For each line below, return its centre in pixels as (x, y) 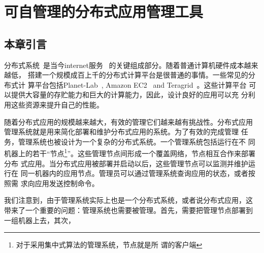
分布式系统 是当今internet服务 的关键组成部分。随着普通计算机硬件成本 (124, 65)
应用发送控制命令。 (67, 183)
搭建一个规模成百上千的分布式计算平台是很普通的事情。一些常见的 (138, 75)
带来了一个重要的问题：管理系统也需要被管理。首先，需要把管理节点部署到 (128, 210)
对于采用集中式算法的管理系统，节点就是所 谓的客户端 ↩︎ (109, 245)
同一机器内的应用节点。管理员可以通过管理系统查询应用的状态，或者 (134, 173)
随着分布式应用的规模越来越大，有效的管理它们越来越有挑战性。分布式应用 (128, 121)
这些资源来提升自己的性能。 (57, 104)
